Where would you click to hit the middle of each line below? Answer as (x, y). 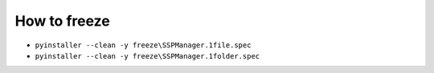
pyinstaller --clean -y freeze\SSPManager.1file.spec (143, 45)
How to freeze (62, 21)
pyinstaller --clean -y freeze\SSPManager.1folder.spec (147, 56)
